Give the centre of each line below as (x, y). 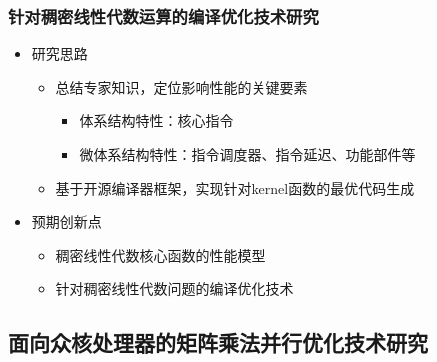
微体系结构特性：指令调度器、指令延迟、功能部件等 (247, 154)
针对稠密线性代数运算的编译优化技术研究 (163, 15)
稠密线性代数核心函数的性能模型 (160, 254)
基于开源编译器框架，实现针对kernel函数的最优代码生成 (235, 187)
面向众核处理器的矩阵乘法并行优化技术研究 (218, 342)
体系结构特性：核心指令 (156, 120)
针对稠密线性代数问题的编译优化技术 (174, 288)
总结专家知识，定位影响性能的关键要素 (181, 86)
